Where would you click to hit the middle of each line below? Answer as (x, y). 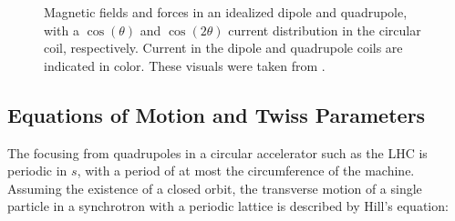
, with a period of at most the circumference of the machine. (246, 171)
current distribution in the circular (325, 30)
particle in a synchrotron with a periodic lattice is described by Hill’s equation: (228, 206)
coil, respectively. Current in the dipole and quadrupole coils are (223, 48)
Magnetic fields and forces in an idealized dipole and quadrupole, (226, 12)
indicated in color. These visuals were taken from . (185, 65)
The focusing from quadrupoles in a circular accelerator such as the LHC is (217, 152)
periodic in (37, 171)
